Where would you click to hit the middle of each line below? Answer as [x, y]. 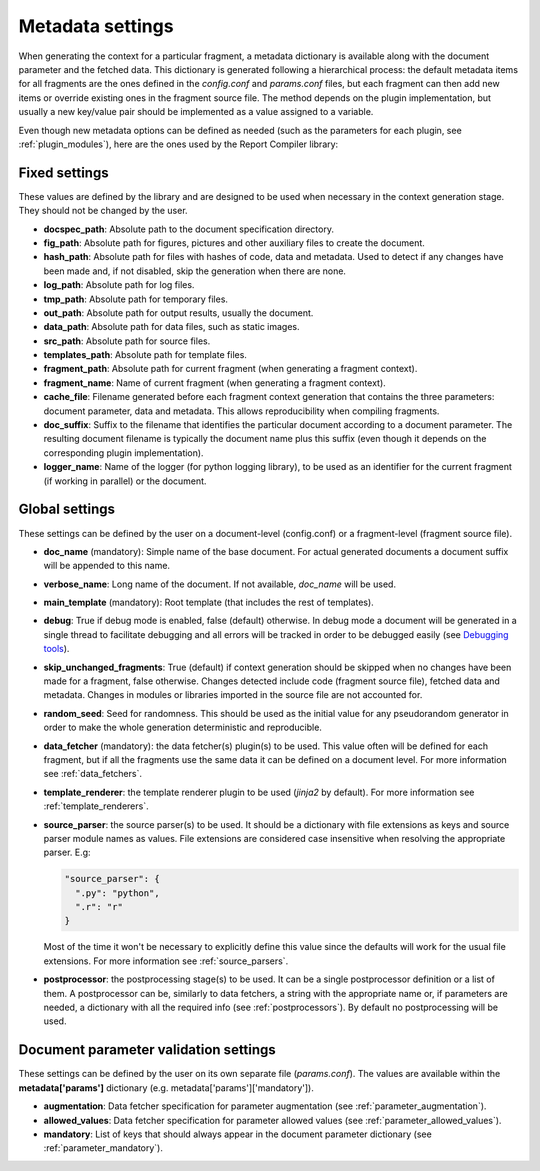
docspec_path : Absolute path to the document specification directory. [189, 229]
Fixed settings [63, 172]
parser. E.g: [67, 852]
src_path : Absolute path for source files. [127, 341]
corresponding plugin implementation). [123, 452]
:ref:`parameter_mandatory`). [103, 1148]
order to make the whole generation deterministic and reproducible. [182, 727]
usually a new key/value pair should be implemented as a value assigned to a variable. [196, 112]
